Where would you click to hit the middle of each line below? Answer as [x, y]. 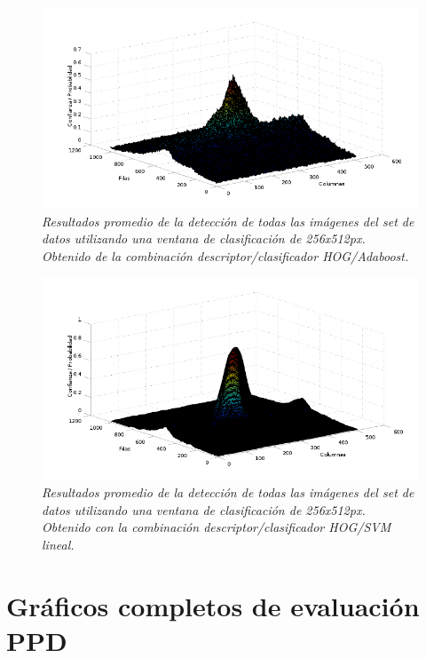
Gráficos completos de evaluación [213, 605]
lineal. [58, 544]
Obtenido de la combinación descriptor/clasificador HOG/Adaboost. [225, 255]
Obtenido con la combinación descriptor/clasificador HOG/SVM [217, 527]
